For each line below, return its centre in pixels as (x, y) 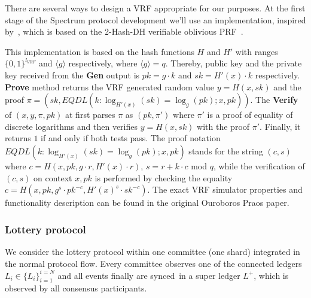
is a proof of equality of (250, 115)
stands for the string (226, 150)
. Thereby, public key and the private (234, 63)
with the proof (223, 126)
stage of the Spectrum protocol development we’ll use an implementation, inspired (155, 19)
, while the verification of (259, 165)
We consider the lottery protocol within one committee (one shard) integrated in (153, 251)
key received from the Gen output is (72, 74)
